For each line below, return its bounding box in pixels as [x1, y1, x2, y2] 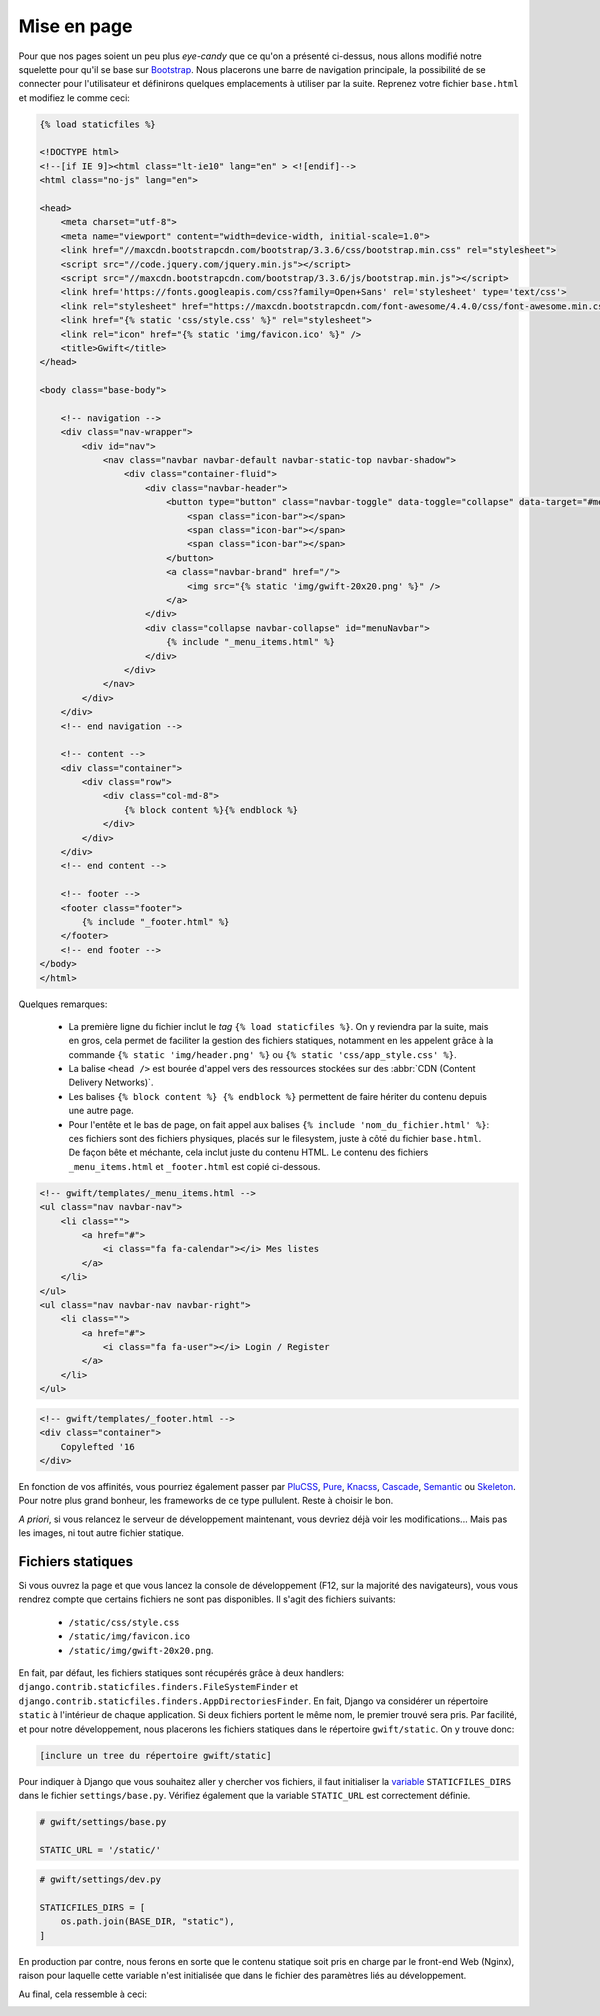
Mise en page [18, 15, 133, 37]
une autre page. [68, 1105, 134, 1117]
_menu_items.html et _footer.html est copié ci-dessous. [68, 1160, 321, 1172]
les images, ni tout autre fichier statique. [18, 1527, 185, 1539]
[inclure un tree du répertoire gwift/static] [39, 1750, 272, 1761]
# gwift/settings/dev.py [39, 1874, 162, 1885]
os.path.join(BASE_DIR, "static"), [60, 1916, 235, 1927]
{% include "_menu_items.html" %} [165, 636, 335, 648]
